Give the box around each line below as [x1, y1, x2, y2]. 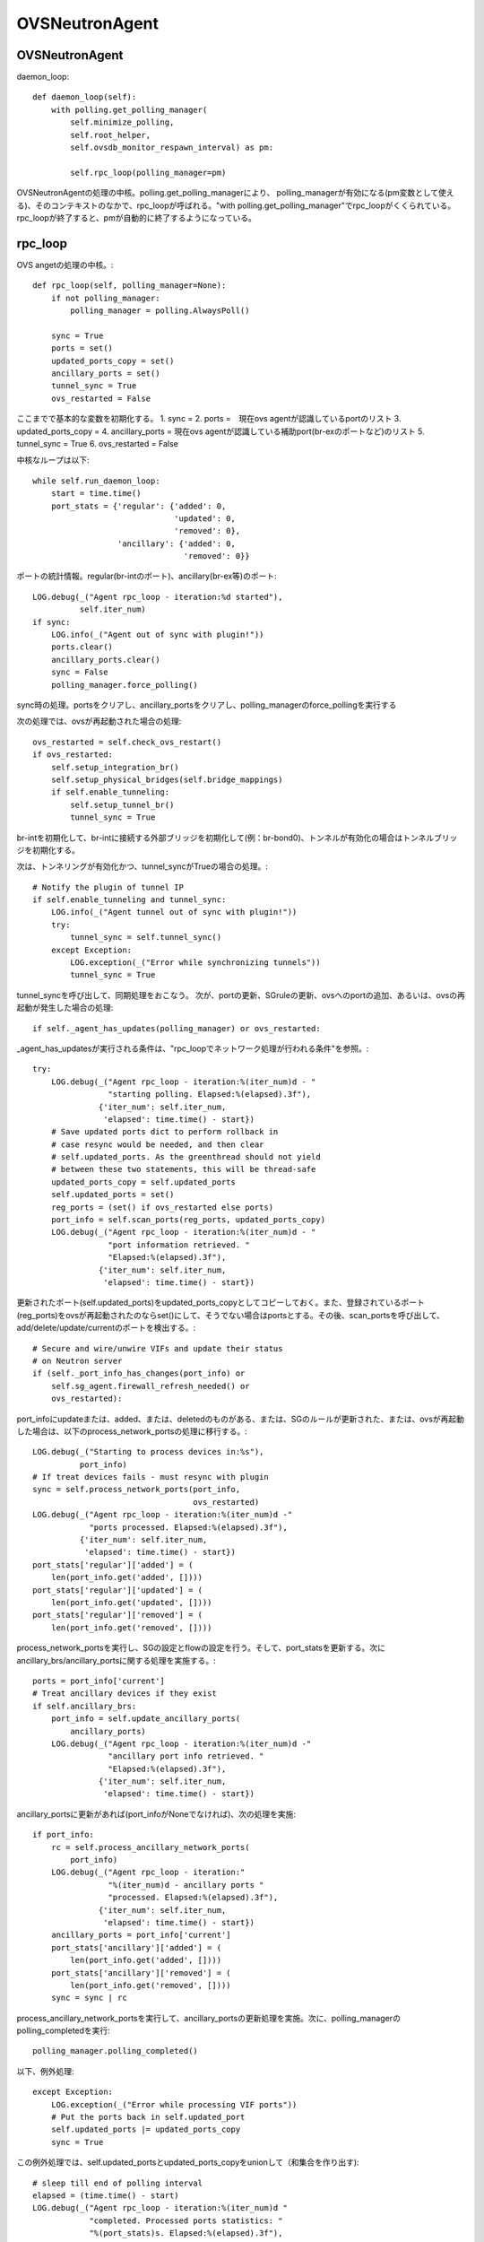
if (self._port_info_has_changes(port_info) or [32, 1369, 246, 1378]
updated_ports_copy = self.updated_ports [50, 1177, 237, 1187]
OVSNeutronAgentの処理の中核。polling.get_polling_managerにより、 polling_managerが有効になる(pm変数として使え [16, 187, 454, 198]
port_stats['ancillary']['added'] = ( [50, 1942, 222, 1952]
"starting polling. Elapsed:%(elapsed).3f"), [108, 1090, 312, 1099]
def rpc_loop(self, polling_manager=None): [32, 281, 227, 291]
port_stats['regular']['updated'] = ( [32, 1585, 203, 1595]
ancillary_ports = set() [50, 369, 160, 378]
